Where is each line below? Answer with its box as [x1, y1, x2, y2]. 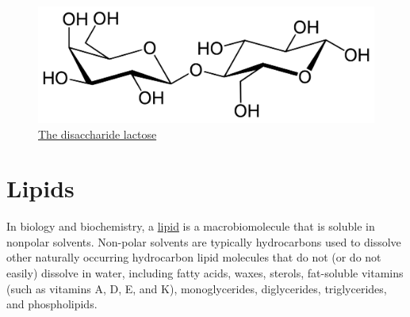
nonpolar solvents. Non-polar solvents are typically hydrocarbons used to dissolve [6, 233, 401, 250]
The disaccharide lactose [38, 125, 157, 142]
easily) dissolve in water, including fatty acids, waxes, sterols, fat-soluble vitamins [6, 265, 404, 281]
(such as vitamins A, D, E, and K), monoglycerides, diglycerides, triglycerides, [6, 280, 387, 296]
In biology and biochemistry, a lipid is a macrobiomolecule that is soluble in [6, 218, 375, 235]
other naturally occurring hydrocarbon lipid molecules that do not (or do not [6, 249, 381, 265]
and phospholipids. [6, 296, 98, 312]
